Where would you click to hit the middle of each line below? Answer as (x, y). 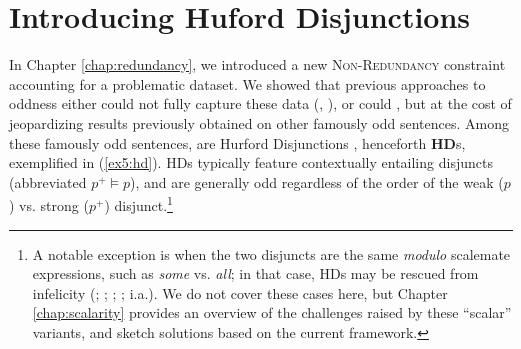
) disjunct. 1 (138, 203)
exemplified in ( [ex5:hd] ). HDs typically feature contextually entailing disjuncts (251, 162)
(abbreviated (48, 181)
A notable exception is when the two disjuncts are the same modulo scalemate (271, 253)
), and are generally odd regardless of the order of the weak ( (316, 181)
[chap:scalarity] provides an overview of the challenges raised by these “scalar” (272, 312)
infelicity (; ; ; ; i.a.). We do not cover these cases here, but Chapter (240, 292)
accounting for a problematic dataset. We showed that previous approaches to (247, 83)
